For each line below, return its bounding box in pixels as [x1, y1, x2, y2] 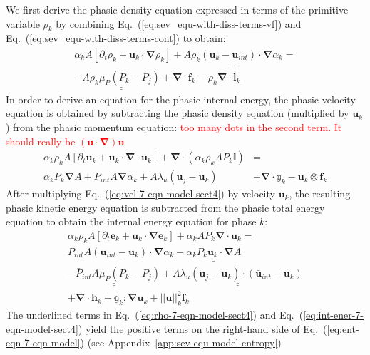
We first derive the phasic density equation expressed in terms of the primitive [6, 2, 349, 16]
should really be [6, 133, 76, 148]
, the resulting [289, 186, 351, 201]
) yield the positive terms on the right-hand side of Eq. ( [78, 321, 327, 336]
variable [6, 16, 40, 31]
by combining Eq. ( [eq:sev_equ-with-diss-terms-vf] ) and [56, 16, 302, 31]
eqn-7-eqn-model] [6, 335, 81, 350]
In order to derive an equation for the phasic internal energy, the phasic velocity [6, 91, 356, 106]
